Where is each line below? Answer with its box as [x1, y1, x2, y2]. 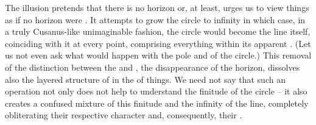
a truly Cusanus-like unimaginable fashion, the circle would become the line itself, [5, 25, 311, 38]
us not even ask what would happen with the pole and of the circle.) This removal [5, 49, 312, 62]
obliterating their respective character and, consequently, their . [5, 109, 242, 121]
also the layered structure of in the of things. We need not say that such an [5, 73, 286, 85]
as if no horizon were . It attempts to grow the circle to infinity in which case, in [5, 13, 306, 26]
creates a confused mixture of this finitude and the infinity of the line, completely [5, 96, 309, 109]
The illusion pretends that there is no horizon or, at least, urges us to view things [5, 1, 309, 13]
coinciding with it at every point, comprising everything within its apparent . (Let [5, 37, 311, 49]
